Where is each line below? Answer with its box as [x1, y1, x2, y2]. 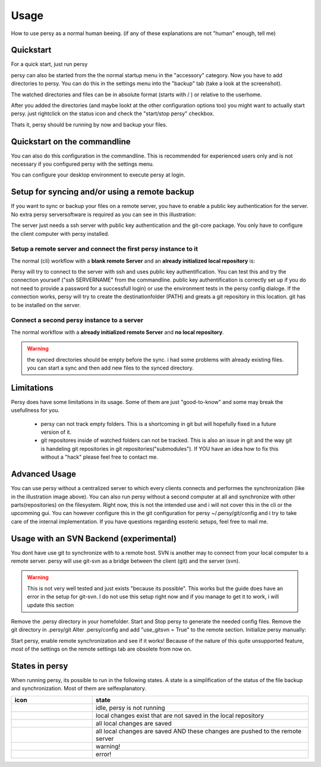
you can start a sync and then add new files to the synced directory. [27, 364, 194, 371]
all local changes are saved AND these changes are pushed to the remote [95, 727, 302, 735]
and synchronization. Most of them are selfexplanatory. [11, 685, 147, 692]
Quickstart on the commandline [11, 137, 131, 147]
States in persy [11, 661, 68, 671]
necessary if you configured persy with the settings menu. [11, 160, 155, 168]
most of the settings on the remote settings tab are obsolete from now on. [11, 645, 192, 653]
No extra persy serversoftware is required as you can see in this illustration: [11, 211, 196, 218]
